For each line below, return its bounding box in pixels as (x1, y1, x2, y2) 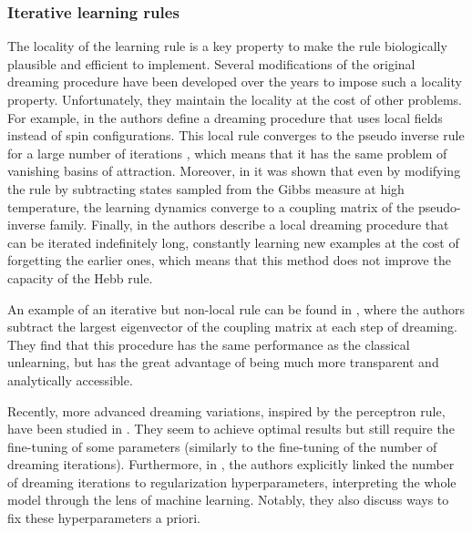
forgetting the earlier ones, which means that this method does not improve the (7, 251, 451, 270)
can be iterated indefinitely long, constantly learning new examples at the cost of (7, 232, 459, 251)
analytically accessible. (7, 370, 133, 389)
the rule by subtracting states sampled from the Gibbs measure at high (7, 179, 405, 198)
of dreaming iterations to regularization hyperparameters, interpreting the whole (7, 472, 457, 491)
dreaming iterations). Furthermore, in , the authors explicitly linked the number (7, 455, 455, 474)
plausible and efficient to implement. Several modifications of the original (7, 54, 416, 73)
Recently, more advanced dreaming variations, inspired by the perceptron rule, (7, 401, 446, 420)
